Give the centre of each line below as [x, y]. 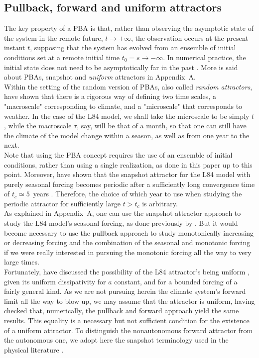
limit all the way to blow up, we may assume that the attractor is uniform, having [129, 301]
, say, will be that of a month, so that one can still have [162, 126]
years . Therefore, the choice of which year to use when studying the [137, 194]
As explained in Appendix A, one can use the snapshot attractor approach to [123, 213]
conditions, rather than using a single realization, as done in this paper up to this [128, 164]
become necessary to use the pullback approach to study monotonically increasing [129, 232]
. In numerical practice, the [204, 57]
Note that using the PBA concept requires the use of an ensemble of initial [118, 154]
